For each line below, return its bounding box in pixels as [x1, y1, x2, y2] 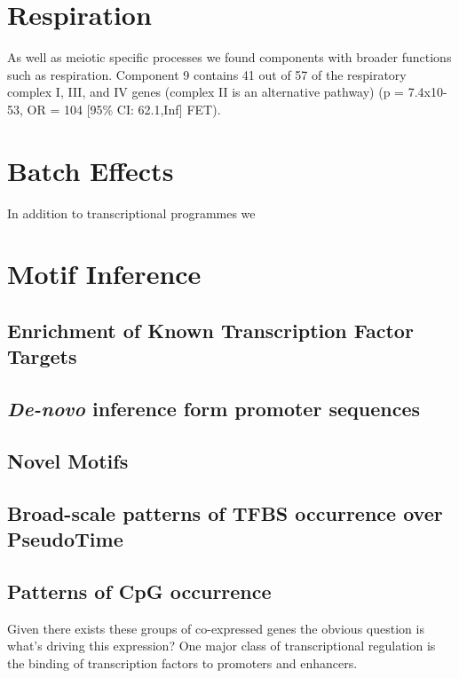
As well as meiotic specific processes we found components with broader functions [7, 48, 452, 67]
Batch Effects [7, 152, 174, 188]
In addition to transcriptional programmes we [7, 203, 256, 222]
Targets [7, 343, 77, 370]
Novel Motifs [7, 446, 129, 474]
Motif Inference [7, 256, 202, 292]
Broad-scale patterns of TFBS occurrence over [7, 499, 443, 526]
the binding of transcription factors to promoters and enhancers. [7, 653, 358, 672]
